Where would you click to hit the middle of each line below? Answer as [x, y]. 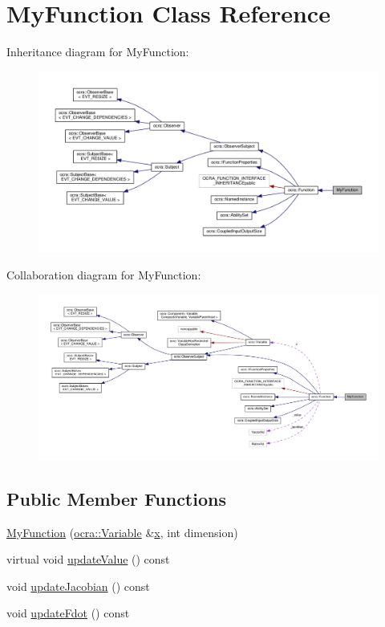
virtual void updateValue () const [88, 559]
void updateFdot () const [68, 613]
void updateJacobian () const [78, 586]
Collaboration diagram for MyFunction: [104, 275]
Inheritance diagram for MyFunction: [98, 52]
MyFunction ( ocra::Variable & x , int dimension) [122, 532]
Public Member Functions [116, 498]
